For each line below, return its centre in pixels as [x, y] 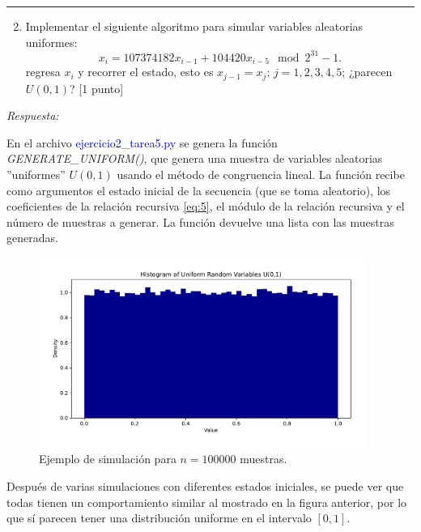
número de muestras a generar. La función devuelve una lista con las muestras [200, 221]
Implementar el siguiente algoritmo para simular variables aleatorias [194, 26]
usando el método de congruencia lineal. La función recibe [261, 174]
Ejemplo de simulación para [108, 459]
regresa [43, 72]
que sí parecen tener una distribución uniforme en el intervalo [159, 518]
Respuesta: [33, 115]
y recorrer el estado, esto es [146, 72]
